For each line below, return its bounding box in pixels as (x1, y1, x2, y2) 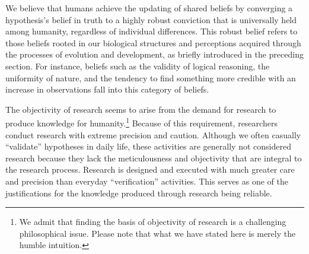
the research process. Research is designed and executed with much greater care (5, 163, 295, 176)
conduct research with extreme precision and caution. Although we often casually (5, 128, 301, 141)
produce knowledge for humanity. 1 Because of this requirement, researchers (5, 115, 278, 129)
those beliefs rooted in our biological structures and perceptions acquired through (5, 36, 301, 49)
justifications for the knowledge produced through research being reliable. (5, 186, 272, 199)
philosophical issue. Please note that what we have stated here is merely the (19, 227, 296, 239)
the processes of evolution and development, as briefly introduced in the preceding (5, 48, 304, 61)
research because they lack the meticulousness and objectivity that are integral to (5, 151, 302, 164)
